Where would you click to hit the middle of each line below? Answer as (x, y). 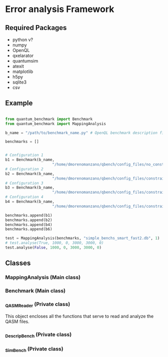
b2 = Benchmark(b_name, (30, 173)
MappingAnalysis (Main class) (43, 277)
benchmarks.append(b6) (29, 229)
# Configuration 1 (24, 155)
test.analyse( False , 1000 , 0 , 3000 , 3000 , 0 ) (53, 248)
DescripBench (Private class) (38, 335)
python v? (23, 39)
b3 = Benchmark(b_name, (30, 188)
